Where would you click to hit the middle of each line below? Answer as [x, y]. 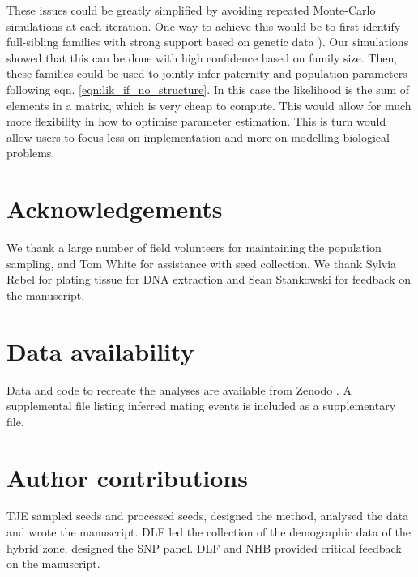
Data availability [100, 350]
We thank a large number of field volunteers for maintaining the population [194, 248]
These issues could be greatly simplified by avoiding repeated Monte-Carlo [191, 10]
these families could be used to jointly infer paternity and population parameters [207, 73]
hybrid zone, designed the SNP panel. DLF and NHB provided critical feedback [204, 547]
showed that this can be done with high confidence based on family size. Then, [202, 57]
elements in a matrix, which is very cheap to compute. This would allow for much [209, 105]
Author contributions [127, 477]
